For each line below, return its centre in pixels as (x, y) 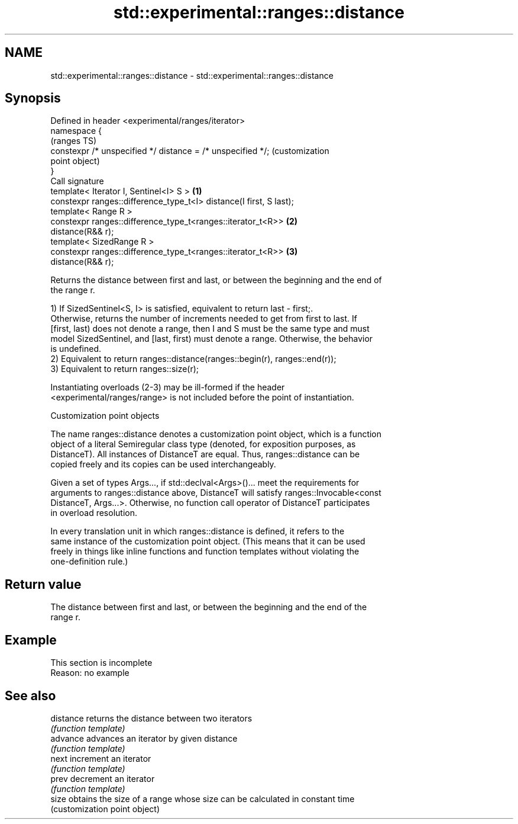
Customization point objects (105, 416)
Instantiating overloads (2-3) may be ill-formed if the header (168, 387)
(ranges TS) (74, 141)
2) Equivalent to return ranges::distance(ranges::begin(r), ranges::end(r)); (193, 359)
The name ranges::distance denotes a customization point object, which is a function (216, 434)
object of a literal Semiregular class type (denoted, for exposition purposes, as (203, 444)
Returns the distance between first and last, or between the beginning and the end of (216, 280)
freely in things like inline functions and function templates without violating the (205, 552)
